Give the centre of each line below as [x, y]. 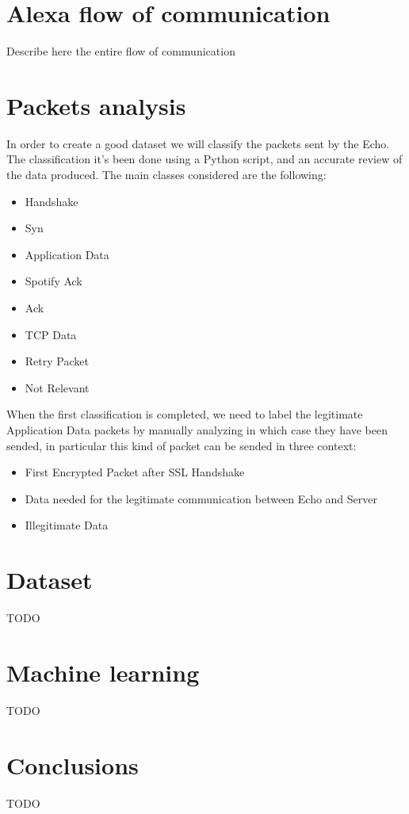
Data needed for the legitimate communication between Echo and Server [201, 498]
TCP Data [51, 334]
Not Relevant [57, 387]
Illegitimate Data [67, 525]
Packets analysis [96, 105]
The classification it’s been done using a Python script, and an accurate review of [204, 159]
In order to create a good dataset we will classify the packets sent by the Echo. [198, 143]
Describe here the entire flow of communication [121, 51]
